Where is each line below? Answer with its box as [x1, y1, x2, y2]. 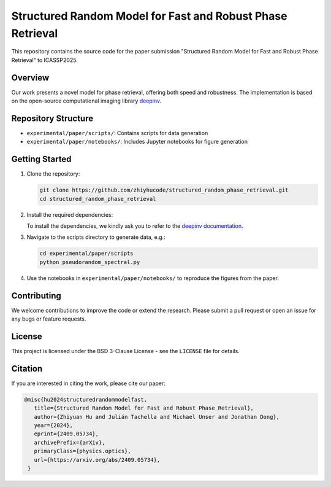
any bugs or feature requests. [11, 315, 86, 322]
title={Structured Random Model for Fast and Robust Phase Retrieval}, [34, 405, 254, 411]
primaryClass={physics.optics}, [34, 448, 131, 454]
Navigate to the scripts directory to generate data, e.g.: [26, 233, 165, 241]
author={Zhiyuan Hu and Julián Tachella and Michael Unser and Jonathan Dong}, [34, 413, 280, 420]
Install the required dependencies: [26, 211, 113, 218]
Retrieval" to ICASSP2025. [11, 56, 78, 64]
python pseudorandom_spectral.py [39, 259, 140, 265]
